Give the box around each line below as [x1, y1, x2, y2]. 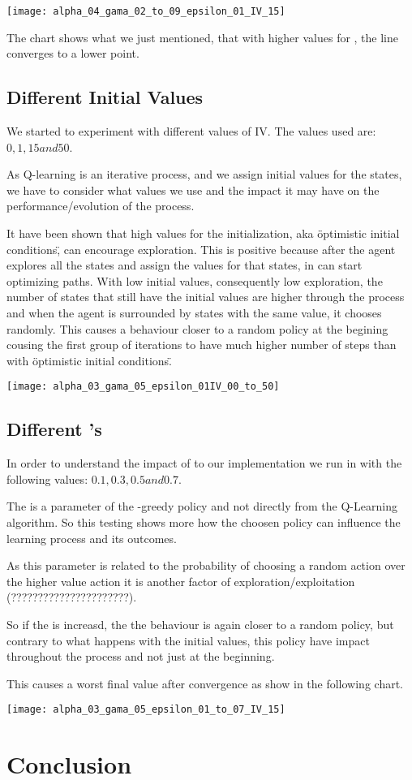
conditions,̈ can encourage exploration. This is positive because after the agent [6, 240, 396, 257]
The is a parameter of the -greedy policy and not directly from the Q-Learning [6, 498, 397, 515]
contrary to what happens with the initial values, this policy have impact [6, 631, 370, 649]
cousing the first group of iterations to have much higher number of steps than [6, 336, 397, 353]
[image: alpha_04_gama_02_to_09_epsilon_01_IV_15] [6, 6, 285, 17]
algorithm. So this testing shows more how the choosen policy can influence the [6, 514, 401, 530]
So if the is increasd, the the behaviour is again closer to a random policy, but [6, 615, 394, 632]
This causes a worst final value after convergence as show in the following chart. [6, 674, 404, 692]
